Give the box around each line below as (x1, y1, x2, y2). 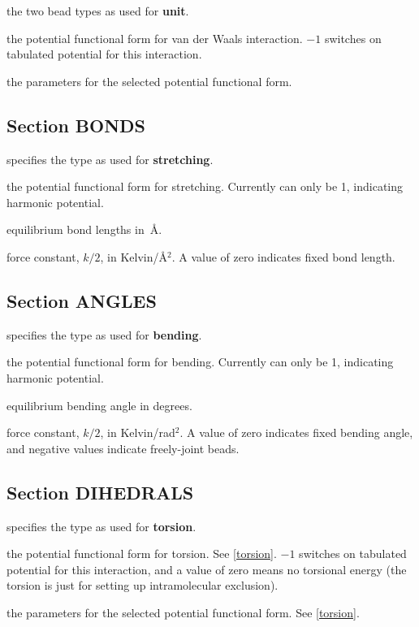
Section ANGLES (6, 288, 157, 313)
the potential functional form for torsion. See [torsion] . (6, 545, 277, 562)
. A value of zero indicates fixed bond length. (171, 248, 395, 265)
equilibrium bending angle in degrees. (6, 396, 192, 413)
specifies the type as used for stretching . (6, 150, 214, 167)
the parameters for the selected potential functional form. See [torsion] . (6, 603, 360, 621)
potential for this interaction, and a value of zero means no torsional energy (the (6, 560, 407, 577)
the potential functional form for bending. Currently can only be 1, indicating (6, 353, 394, 370)
